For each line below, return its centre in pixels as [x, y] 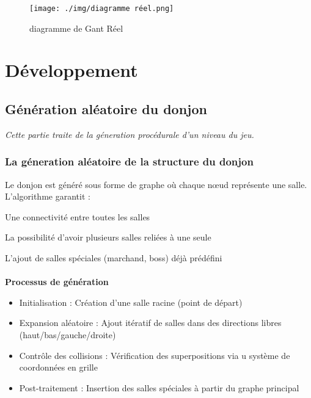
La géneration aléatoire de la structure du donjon [129, 161]
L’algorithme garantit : [48, 196]
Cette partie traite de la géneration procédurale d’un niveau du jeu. [130, 134]
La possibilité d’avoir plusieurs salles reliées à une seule [108, 237]
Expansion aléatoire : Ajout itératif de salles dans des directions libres [150, 323]
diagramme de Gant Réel [76, 28]
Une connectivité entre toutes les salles [78, 216]
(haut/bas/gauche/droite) [68, 334]
